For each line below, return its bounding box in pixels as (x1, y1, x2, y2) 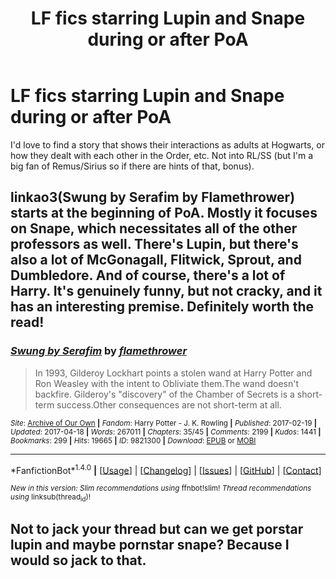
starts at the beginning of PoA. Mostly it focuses (10, 205, 318, 222)
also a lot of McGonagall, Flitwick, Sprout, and (10, 252, 302, 269)
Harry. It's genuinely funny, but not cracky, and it (10, 283, 323, 300)
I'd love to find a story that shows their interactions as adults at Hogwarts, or (10, 138, 326, 151)
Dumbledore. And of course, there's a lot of (10, 267, 286, 284)
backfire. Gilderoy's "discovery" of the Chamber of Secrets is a (34, 388, 295, 400)
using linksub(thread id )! (10, 492, 91, 504)
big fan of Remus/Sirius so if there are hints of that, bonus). (10, 160, 255, 172)
